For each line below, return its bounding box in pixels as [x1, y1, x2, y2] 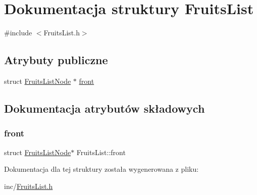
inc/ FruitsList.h [4, 180, 53, 191]
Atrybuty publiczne [4, 52, 108, 68]
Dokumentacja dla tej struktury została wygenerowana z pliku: [4, 164, 199, 174]
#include [4, 27, 32, 38]
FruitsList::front [76, 147, 126, 157]
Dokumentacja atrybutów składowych [4, 100, 205, 116]
